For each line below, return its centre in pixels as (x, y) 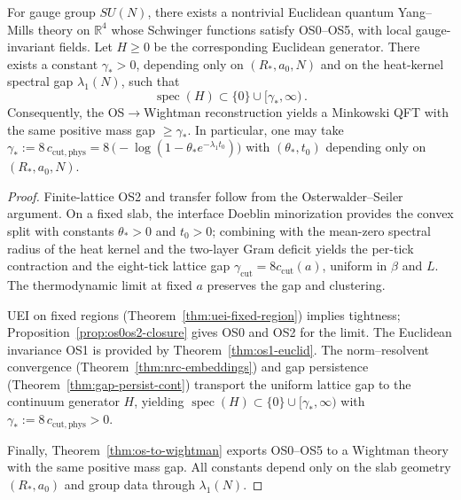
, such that (150, 81)
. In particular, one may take (266, 129)
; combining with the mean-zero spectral (321, 230)
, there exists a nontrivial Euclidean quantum (271, 12)
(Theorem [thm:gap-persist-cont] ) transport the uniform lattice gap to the (209, 383)
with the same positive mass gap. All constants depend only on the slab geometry (229, 467)
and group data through (129, 484)
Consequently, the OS (66, 111)
